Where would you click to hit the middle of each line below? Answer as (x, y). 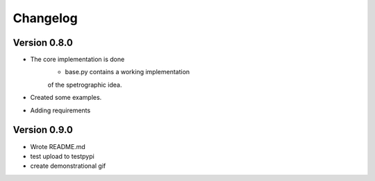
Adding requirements (60, 110)
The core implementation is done (77, 60)
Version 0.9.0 (43, 130)
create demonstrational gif (68, 166)
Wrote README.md (58, 146)
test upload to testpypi (62, 156)
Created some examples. (66, 98)
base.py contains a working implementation (127, 72)
